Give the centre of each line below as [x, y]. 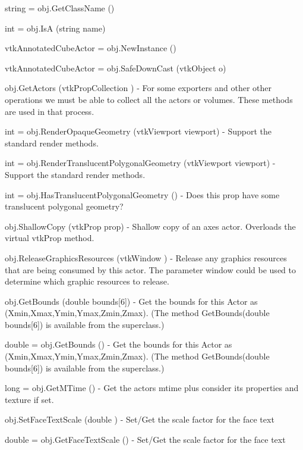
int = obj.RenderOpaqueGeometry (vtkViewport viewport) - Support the [138, 131]
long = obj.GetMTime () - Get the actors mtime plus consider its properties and [152, 388]
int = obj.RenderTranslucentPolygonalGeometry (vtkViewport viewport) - [140, 163]
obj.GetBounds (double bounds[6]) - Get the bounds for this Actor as [131, 301]
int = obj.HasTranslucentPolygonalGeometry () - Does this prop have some [142, 194]
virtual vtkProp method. [50, 238]
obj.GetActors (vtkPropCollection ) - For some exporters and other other [138, 88]
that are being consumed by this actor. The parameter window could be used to [150, 269]
